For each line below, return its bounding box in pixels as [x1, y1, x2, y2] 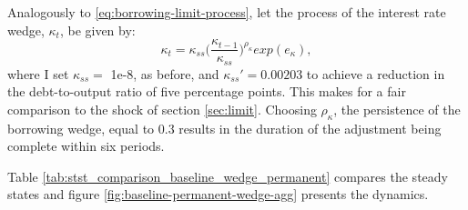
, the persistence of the [333, 99, 461, 118]
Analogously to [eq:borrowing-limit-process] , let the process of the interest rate [7, 3, 446, 21]
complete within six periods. [7, 136, 165, 155]
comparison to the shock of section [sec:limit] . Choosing [7, 99, 317, 118]
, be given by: [59, 20, 136, 39]
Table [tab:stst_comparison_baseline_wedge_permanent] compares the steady [7, 166, 448, 185]
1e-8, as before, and [110, 64, 219, 83]
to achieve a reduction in [306, 64, 445, 83]
